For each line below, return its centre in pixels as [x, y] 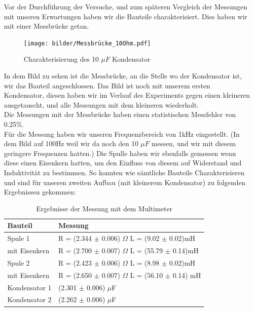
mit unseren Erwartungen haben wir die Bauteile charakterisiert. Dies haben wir [126, 16]
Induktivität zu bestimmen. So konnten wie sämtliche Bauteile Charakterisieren [124, 172]
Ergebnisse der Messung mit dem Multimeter [104, 208]
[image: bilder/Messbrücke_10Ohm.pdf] [87, 43]
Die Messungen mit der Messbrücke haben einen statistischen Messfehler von [120, 114]
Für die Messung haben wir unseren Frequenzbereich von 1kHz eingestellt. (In [122, 134]
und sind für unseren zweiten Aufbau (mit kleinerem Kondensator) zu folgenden [125, 182]
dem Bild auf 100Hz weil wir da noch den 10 [71, 143]
